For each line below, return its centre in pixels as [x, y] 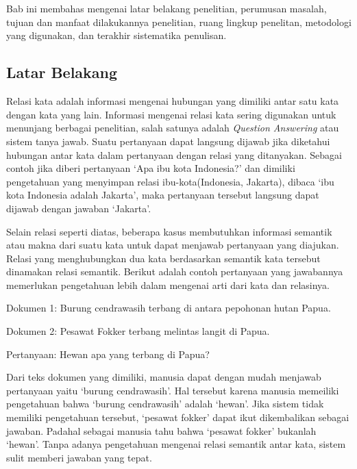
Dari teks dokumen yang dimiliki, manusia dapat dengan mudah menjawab [164, 377]
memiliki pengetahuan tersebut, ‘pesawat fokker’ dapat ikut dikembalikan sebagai [178, 417]
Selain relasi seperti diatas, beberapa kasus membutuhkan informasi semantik [169, 231]
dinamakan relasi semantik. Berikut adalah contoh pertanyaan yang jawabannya [175, 271]
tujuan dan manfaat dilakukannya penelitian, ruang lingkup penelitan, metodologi [179, 22]
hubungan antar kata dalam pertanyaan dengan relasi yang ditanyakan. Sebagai [174, 154]
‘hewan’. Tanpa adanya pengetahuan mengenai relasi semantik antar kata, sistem [176, 444]
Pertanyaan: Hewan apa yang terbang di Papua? [108, 354]
